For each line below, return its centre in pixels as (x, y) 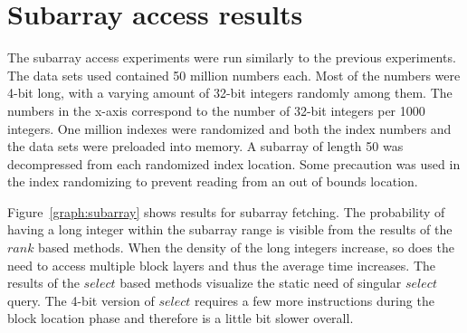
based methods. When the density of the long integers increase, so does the (246, 247)
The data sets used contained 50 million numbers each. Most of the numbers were (234, 75)
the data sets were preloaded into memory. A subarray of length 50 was (205, 146)
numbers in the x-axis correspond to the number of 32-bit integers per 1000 (216, 110)
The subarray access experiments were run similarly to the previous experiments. (232, 57)
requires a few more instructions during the (315, 300)
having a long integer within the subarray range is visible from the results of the (230, 229)
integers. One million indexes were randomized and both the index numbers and (229, 128)
